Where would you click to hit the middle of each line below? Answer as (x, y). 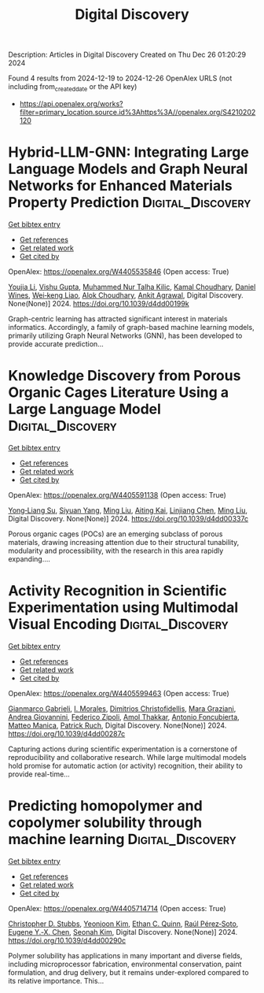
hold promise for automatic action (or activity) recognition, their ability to (126, 765)
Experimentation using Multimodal (123, 608)
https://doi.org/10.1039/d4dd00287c (67, 733)
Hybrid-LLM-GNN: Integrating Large (128, 152)
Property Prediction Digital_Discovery (130, 203)
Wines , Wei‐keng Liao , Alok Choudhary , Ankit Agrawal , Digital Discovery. (126, 295)
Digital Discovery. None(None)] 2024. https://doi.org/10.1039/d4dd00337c (128, 518)
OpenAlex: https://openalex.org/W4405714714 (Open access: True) (117, 908)
